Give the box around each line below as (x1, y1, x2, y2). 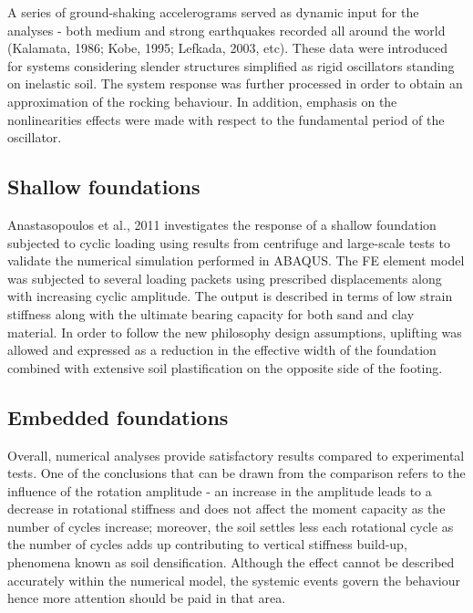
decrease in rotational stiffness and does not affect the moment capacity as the (7, 499, 446, 518)
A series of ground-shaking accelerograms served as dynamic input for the (7, 3, 419, 21)
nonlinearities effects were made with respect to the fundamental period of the (7, 109, 445, 129)
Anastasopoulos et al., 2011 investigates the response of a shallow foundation (7, 214, 437, 234)
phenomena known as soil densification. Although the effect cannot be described (7, 553, 455, 572)
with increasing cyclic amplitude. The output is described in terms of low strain (7, 286, 453, 306)
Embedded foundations (7, 402, 229, 431)
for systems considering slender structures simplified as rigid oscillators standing (7, 56, 455, 75)
